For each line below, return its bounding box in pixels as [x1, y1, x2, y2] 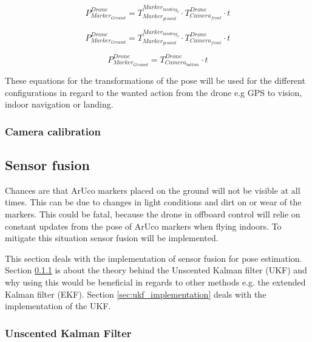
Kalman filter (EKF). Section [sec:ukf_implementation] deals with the [5, 287, 266, 300]
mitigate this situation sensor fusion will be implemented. [5, 231, 219, 244]
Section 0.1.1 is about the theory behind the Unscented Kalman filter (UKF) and [5, 264, 307, 276]
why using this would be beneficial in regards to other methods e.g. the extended [5, 275, 306, 288]
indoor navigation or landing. [5, 98, 114, 111]
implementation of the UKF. [5, 299, 111, 312]
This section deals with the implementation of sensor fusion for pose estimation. [5, 251, 302, 264]
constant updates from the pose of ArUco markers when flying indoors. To [5, 219, 282, 232]
